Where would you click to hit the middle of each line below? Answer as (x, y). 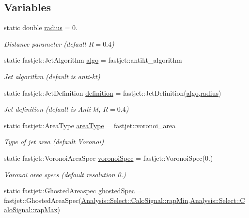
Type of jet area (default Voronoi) (54, 142)
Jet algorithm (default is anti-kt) (52, 76)
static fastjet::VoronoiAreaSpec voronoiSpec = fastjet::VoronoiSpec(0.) (109, 158)
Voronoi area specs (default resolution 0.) (65, 174)
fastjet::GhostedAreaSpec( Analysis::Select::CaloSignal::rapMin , (97, 200)
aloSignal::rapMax (31, 210)
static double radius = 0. (41, 27)
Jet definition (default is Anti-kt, (52, 109)
